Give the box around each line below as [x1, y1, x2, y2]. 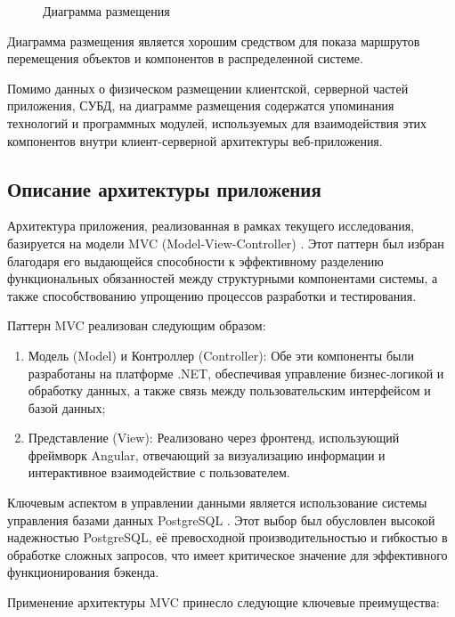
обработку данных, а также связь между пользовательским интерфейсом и [28, 381, 431, 400]
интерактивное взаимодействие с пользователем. [28, 463, 290, 482]
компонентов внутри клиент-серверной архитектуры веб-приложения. [7, 131, 383, 150]
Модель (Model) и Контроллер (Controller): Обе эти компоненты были [28, 345, 414, 364]
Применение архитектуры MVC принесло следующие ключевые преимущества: [7, 593, 440, 612]
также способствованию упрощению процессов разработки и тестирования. [7, 286, 417, 304]
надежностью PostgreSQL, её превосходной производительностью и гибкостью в [7, 528, 448, 547]
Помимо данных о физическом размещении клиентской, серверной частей [7, 78, 409, 97]
